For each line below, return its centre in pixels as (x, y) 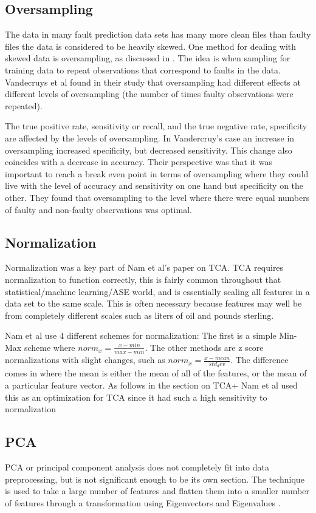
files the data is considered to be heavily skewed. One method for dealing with (151, 46)
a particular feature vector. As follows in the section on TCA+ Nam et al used (151, 385)
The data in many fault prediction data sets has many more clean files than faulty (158, 34)
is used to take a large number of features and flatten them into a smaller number (157, 491)
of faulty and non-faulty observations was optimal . (98, 209)
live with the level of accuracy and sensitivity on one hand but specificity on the (154, 185)
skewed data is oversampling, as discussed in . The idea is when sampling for (148, 58)
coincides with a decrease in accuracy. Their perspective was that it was (139, 162)
